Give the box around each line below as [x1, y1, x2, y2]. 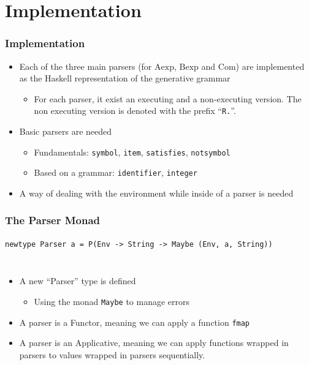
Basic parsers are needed [19, 125, 112, 138]
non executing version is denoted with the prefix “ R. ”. [34, 104, 236, 117]
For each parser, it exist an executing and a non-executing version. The [34, 92, 302, 105]
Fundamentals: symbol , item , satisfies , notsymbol [34, 145, 231, 158]
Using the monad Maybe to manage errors [34, 295, 190, 307]
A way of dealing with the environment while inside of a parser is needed [19, 186, 294, 199]
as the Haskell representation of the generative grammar [19, 72, 231, 85]
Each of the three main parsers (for [19, 59, 152, 72]
